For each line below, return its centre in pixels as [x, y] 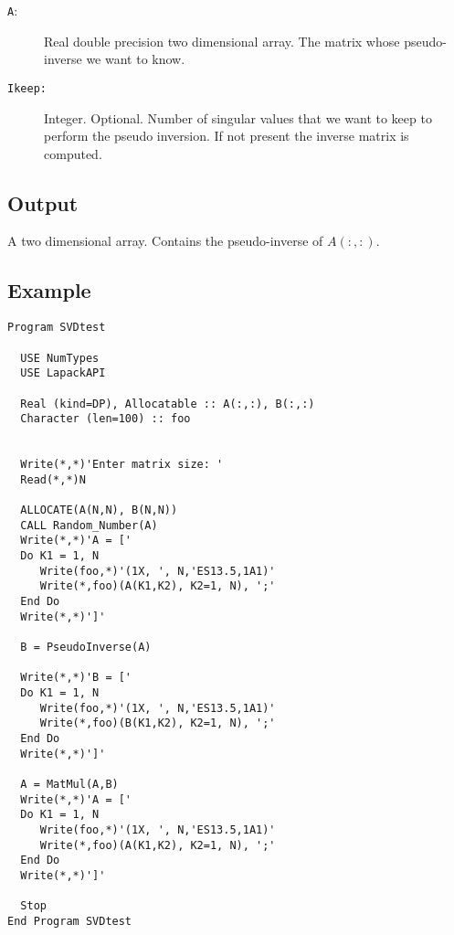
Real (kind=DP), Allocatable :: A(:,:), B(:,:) [168, 404]
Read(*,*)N [53, 479]
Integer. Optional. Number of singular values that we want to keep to [238, 117]
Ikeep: [27, 88]
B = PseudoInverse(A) [86, 648]
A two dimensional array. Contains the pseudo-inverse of [165, 241]
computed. [73, 153]
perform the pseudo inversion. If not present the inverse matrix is [227, 136]
